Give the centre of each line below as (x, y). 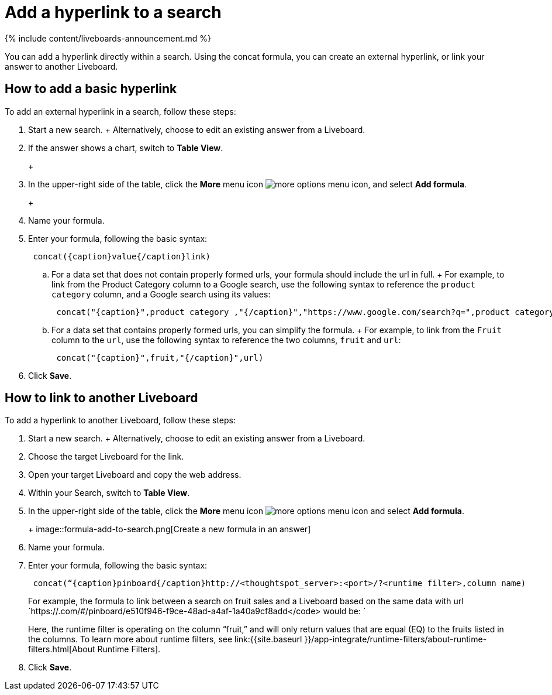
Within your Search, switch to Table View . (109, 493)
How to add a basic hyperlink (91, 89)
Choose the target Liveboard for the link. (106, 457)
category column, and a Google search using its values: (161, 294)
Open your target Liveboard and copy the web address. (135, 475)
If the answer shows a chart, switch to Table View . (126, 148)
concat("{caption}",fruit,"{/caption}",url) (160, 357)
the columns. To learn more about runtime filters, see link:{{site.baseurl (165, 639)
